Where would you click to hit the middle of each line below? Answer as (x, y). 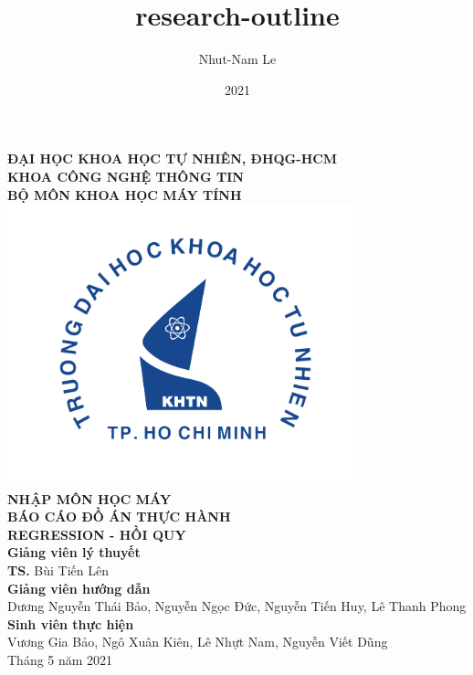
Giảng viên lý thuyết (74, 552)
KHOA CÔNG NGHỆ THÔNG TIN (126, 176)
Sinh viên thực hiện (71, 623)
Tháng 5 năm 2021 (60, 659)
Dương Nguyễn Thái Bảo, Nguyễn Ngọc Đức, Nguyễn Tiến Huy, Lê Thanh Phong (237, 606)
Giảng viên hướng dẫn (79, 588)
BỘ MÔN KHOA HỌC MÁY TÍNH (125, 194)
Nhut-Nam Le (237, 59)
